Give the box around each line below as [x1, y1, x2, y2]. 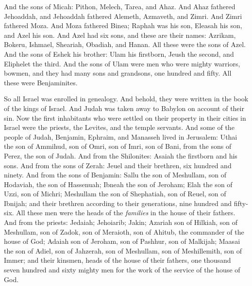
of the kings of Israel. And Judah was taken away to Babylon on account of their [4, 103, 244, 113]
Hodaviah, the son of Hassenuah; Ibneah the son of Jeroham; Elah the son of [4, 179, 233, 189]
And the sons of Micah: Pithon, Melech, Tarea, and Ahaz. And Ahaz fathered [4, 1, 235, 11]
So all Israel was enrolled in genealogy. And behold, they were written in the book [4, 94, 249, 104]
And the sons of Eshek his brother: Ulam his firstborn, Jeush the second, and [4, 48, 234, 59]
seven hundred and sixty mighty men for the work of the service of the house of [4, 265, 240, 275]
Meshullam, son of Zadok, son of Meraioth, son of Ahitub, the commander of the [4, 226, 244, 237]
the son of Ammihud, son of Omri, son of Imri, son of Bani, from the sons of [4, 141, 232, 151]
